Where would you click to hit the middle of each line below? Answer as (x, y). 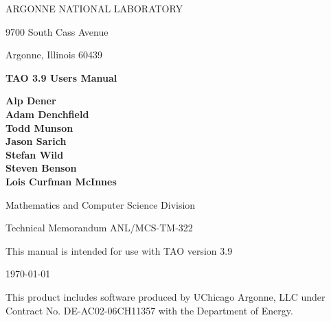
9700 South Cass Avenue (57, 31)
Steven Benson (41, 168)
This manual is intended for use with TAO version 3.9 (119, 250)
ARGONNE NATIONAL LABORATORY (94, 8)
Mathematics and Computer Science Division (101, 204)
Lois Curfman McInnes (61, 181)
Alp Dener (31, 101)
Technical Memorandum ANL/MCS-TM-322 (99, 228)
